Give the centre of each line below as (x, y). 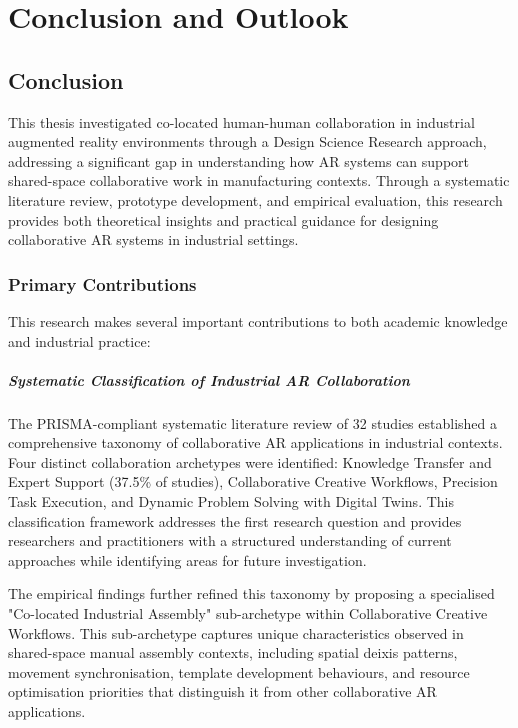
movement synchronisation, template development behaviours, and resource (239, 671)
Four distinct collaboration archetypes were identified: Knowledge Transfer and (250, 461)
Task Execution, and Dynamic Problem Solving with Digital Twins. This (231, 501)
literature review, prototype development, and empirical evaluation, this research (255, 199)
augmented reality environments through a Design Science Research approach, (247, 141)
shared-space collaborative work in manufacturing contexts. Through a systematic (259, 180)
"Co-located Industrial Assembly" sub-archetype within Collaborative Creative (248, 613)
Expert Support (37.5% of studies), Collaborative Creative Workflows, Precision (253, 481)
